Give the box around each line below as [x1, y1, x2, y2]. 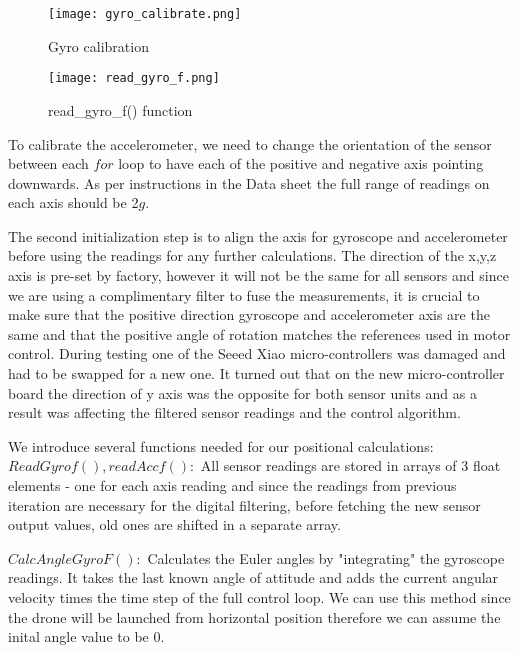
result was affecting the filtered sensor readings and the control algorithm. [8, 402, 461, 423]
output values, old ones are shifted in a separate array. [8, 514, 341, 535]
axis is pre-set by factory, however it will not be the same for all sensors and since [8, 265, 509, 286]
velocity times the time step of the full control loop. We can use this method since [8, 586, 511, 607]
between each [8, 153, 89, 174]
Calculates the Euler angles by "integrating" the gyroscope [147, 547, 505, 568]
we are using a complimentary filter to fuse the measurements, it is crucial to [8, 284, 480, 305]
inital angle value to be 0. [8, 626, 165, 647]
